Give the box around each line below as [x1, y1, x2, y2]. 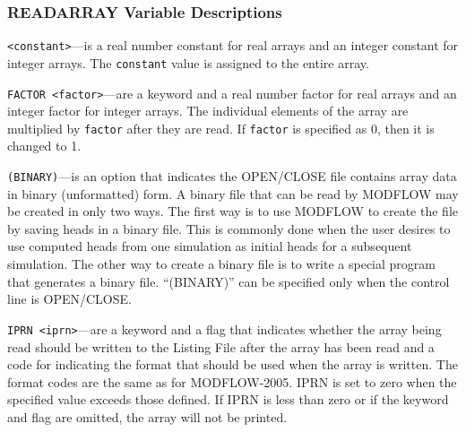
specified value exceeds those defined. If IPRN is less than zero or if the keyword [7, 390, 449, 409]
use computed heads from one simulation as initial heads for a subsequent [7, 237, 412, 255]
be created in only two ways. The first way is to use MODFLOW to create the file [7, 202, 458, 220]
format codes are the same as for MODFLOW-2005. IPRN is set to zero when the [7, 372, 457, 391]
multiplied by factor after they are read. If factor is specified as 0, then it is [7, 118, 435, 137]
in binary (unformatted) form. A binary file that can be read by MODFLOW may [7, 184, 459, 203]
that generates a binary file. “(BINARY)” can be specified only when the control [7, 272, 450, 290]
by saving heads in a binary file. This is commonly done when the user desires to [7, 219, 451, 238]
